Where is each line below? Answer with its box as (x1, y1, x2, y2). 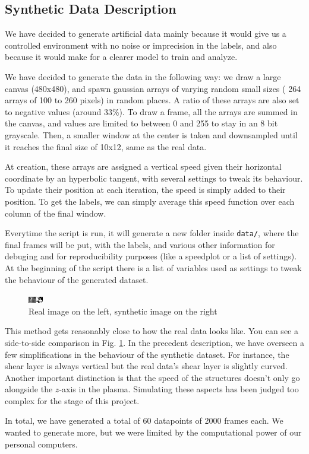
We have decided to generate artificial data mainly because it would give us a (5, 27, 286, 40)
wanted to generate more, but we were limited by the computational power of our (5, 426, 302, 439)
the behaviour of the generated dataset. (5, 273, 149, 285)
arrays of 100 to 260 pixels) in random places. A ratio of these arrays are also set (5, 94, 299, 106)
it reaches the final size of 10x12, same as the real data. (5, 140, 207, 153)
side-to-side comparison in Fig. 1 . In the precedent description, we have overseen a (5, 336, 304, 348)
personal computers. (5, 437, 78, 450)
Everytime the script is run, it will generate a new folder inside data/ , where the (5, 227, 299, 239)
